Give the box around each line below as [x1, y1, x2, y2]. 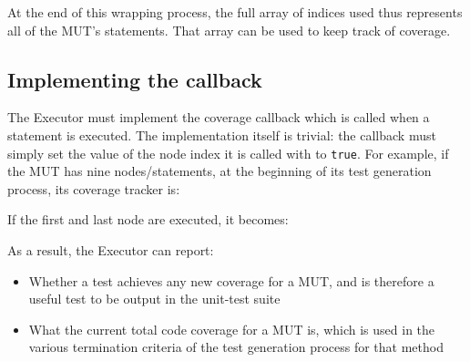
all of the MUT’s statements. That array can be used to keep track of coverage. [7, 20, 451, 39]
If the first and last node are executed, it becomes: [7, 210, 289, 229]
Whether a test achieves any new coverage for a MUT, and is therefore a [28, 271, 434, 290]
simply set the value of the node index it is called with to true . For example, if [7, 143, 449, 162]
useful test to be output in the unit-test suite [28, 289, 281, 308]
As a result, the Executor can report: [7, 241, 214, 260]
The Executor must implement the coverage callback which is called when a [7, 108, 430, 127]
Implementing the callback [7, 65, 262, 93]
